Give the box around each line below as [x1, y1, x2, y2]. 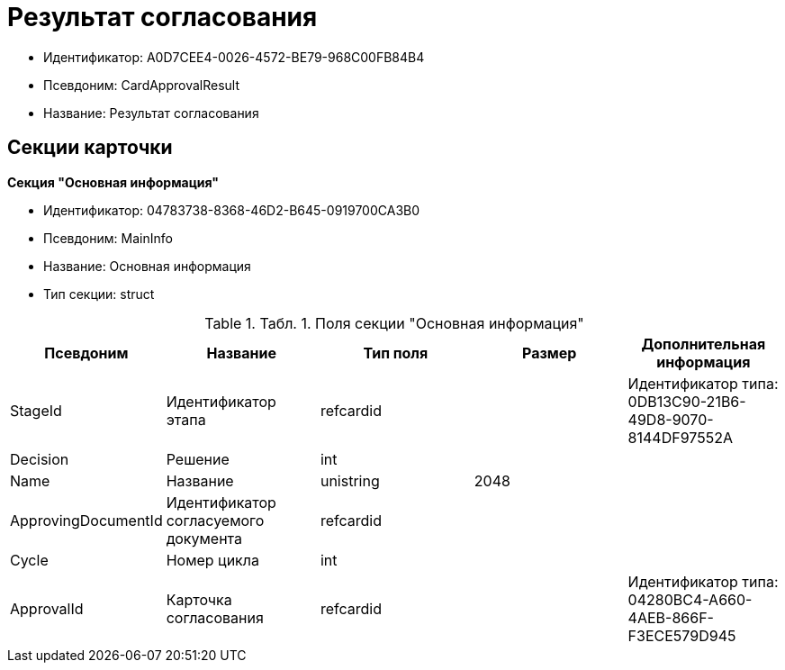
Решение [166, 449, 230, 468]
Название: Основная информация [43, 258, 251, 274]
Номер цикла [166, 550, 259, 569]
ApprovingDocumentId [10, 511, 163, 530]
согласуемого [166, 511, 265, 530]
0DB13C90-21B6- [627, 392, 746, 411]
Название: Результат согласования [43, 104, 259, 121]
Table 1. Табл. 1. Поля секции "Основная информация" [204, 313, 584, 332]
